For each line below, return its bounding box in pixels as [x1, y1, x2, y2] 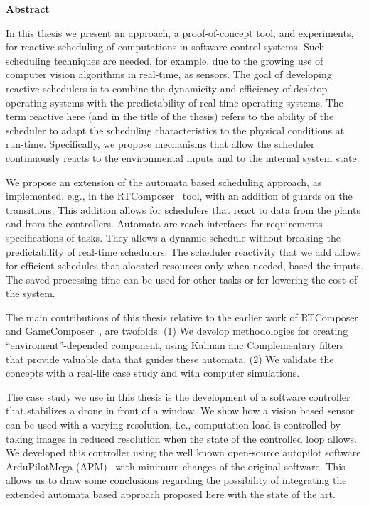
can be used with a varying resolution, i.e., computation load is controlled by [6, 417, 341, 432]
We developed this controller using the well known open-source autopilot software [6, 445, 361, 460]
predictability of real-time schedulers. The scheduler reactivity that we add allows [6, 244, 361, 259]
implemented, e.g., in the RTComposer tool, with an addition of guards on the [6, 188, 353, 203]
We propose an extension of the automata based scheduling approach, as [6, 174, 322, 189]
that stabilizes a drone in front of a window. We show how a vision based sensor [6, 403, 355, 418]
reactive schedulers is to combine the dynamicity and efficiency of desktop [6, 80, 328, 95]
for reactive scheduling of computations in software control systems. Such [6, 39, 325, 54]
